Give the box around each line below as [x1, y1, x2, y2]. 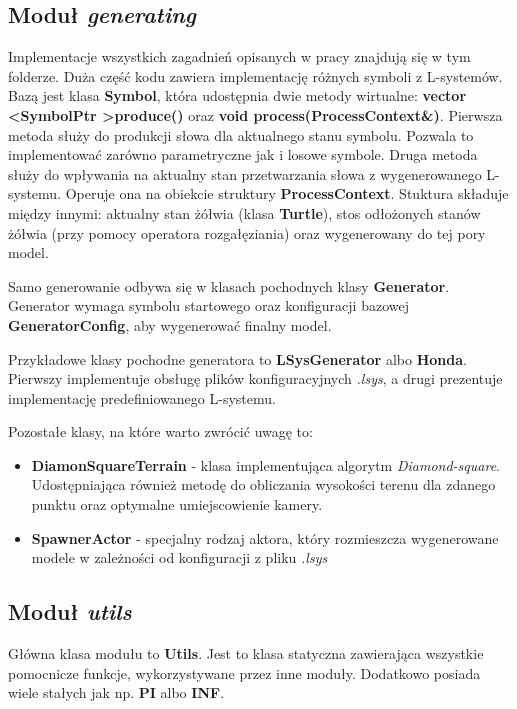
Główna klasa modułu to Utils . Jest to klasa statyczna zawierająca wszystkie [8, 643, 484, 664]
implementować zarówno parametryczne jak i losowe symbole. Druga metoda [8, 144, 478, 165]
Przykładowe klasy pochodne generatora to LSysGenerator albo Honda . [8, 348, 467, 369]
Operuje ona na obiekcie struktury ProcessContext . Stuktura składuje [65, 183, 509, 204]
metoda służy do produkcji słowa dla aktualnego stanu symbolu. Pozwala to [8, 124, 474, 145]
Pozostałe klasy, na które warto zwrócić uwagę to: [8, 421, 313, 442]
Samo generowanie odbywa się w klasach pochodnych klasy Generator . [8, 275, 450, 296]
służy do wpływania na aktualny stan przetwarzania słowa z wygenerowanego [8, 163, 482, 184]
